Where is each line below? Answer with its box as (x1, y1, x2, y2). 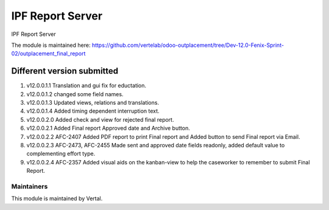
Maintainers (11, 182, 48, 191)
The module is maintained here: (11, 41, 91, 49)
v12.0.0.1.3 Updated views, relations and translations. (26, 99, 160, 107)
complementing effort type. (26, 150, 96, 158)
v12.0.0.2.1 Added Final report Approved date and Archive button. (26, 125, 190, 132)
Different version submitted (11, 66, 119, 76)
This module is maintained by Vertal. (11, 195, 103, 202)
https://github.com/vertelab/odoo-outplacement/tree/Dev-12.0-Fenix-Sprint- (91, 41, 285, 49)
